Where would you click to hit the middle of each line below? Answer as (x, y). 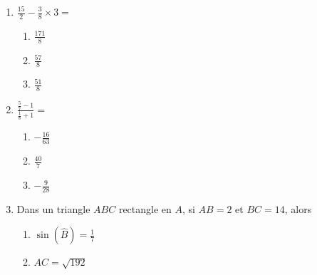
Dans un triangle (53, 208)
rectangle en (145, 208)
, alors (298, 208)
